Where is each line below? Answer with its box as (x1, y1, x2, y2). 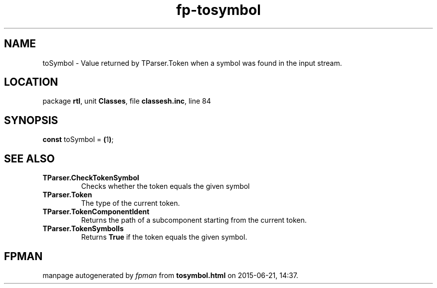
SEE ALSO (4, 152, 55, 165)
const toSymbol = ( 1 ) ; (42, 135, 114, 144)
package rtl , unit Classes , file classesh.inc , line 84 (42, 97, 211, 106)
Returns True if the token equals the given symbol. (81, 233, 247, 242)
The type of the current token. (81, 199, 180, 208)
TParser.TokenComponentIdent (42, 207, 150, 216)
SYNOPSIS (4, 114, 58, 127)
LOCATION (4, 76, 58, 89)
